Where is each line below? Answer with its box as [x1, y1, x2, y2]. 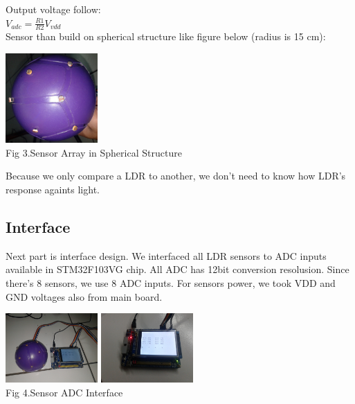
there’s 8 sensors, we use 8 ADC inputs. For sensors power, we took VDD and [6, 275, 336, 290]
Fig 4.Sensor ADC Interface [6, 385, 123, 399]
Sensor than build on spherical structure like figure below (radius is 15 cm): [6, 29, 326, 44]
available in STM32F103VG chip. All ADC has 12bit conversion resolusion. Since [6, 262, 349, 276]
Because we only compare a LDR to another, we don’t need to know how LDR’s [6, 168, 346, 183]
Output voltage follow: [6, 2, 101, 16]
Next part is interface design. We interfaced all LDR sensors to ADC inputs [6, 248, 327, 263]
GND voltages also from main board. [6, 289, 163, 304]
